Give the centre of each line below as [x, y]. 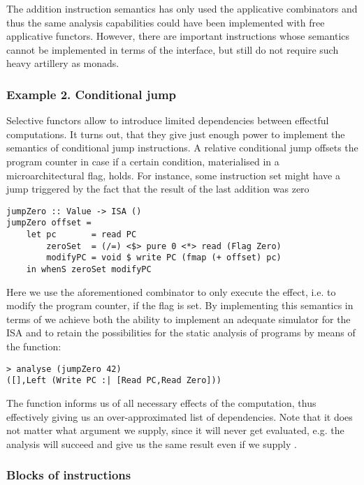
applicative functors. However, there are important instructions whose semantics [178, 36]
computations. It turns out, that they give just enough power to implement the [176, 134]
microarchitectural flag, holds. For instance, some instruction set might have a [173, 175]
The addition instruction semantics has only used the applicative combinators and [182, 8]
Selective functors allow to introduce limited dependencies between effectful [168, 120]
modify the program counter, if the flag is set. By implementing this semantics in [180, 305]
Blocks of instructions [69, 475]
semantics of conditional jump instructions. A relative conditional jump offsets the [182, 148]
